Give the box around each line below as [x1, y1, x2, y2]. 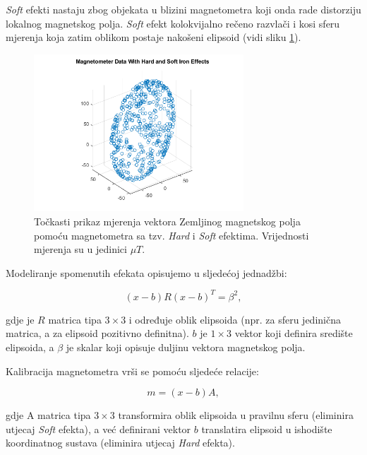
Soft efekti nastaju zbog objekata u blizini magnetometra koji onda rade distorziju [6, 2, 361, 16]
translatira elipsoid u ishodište [201, 421, 332, 436]
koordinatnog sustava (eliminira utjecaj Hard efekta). [6, 435, 235, 450]
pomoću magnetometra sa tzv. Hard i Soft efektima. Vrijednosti [34, 227, 309, 242]
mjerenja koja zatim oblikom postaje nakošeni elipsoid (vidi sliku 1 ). [6, 30, 301, 45]
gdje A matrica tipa [6, 408, 91, 422]
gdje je [6, 312, 35, 326]
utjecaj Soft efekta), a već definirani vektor [6, 421, 191, 436]
